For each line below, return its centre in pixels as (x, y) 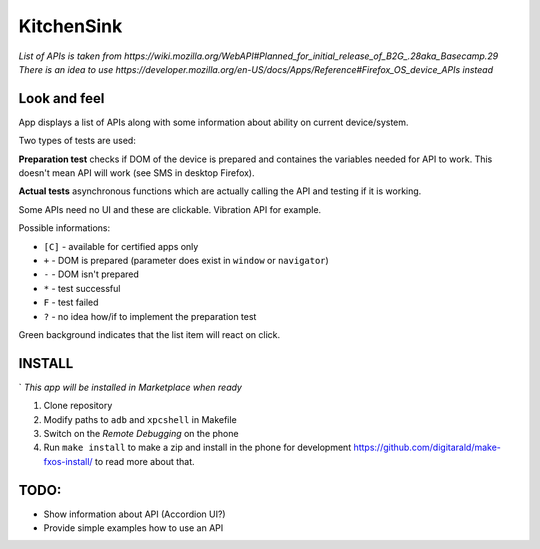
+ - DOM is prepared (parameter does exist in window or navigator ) (186, 260)
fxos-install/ (68, 461)
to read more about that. (145, 461)
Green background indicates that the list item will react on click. (149, 334)
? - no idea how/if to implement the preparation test (150, 316)
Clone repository (78, 406)
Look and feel (61, 98)
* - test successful (82, 288)
